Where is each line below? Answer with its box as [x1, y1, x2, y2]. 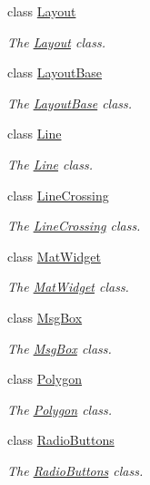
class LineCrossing [7, 185, 109, 204]
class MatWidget [7, 246, 101, 265]
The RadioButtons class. [7, 460, 144, 480]
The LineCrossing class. [7, 216, 141, 235]
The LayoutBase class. [7, 93, 133, 112]
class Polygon [7, 369, 83, 388]
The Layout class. [7, 32, 105, 51]
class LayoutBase [7, 63, 103, 82]
